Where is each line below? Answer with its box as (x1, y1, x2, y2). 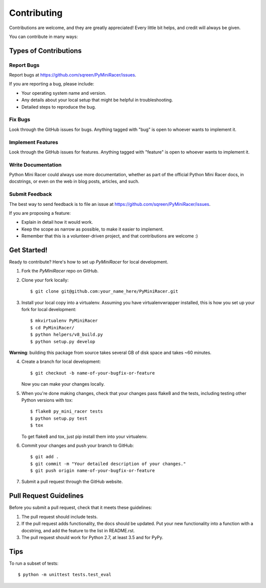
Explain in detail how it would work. (21, 219, 93, 225)
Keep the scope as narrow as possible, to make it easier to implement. (21, 226, 164, 232)
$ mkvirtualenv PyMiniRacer (30, 318, 98, 323)
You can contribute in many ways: (9, 34, 78, 39)
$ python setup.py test (30, 415, 88, 421)
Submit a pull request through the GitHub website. (21, 479, 123, 485)
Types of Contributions (9, 46, 82, 55)
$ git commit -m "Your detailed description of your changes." (30, 461, 186, 467)
